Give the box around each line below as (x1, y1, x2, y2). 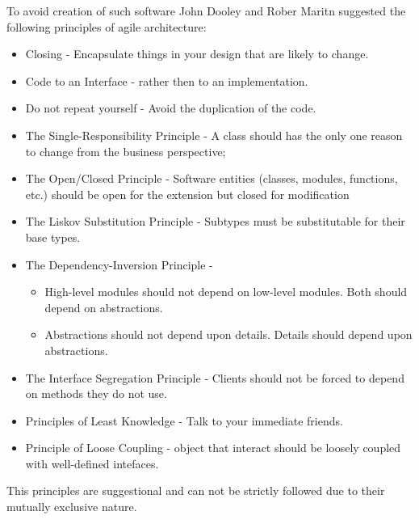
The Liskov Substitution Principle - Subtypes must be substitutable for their (25, 213, 405, 230)
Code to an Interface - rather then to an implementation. (25, 72, 308, 89)
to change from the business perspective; (25, 142, 226, 159)
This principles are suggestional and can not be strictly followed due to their (6, 482, 385, 499)
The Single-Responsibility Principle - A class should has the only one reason (25, 126, 403, 143)
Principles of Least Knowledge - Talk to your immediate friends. (25, 412, 343, 429)
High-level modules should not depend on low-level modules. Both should (44, 283, 408, 300)
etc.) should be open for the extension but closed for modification (25, 185, 350, 202)
